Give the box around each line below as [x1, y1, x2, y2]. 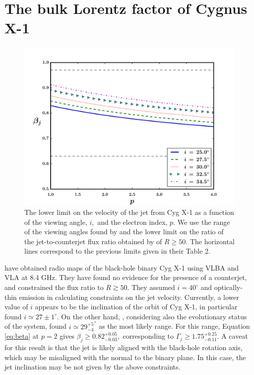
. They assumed [127, 282, 175, 292]
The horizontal [190, 236, 235, 246]
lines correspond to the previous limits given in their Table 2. [24, 246, 210, 256]
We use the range [177, 216, 230, 227]
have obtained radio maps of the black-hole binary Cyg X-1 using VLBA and [4, 262, 239, 273]
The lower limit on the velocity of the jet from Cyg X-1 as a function [24, 206, 234, 217]
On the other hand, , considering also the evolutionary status [61, 311, 247, 321]
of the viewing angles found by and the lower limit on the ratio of [24, 226, 224, 237]
